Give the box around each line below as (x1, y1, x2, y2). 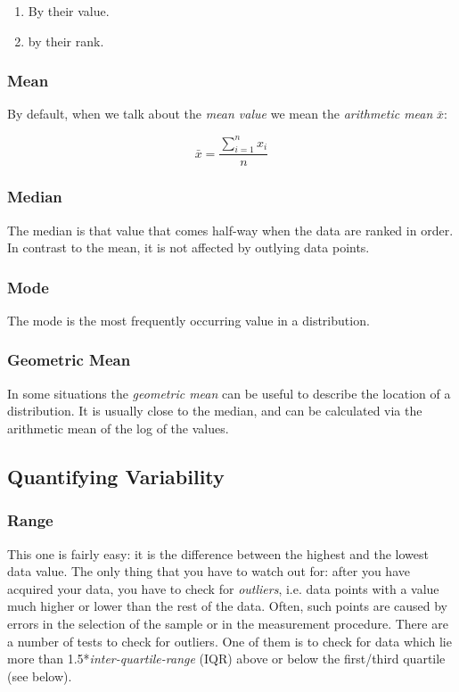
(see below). (7, 666, 72, 685)
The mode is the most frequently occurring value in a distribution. (7, 310, 370, 329)
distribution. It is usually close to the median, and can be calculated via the (7, 401, 422, 420)
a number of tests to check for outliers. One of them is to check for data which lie (7, 631, 452, 650)
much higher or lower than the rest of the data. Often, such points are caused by (7, 597, 447, 615)
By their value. (28, 2, 110, 20)
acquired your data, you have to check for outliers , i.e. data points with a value (7, 579, 439, 597)
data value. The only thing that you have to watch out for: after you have (7, 562, 410, 581)
